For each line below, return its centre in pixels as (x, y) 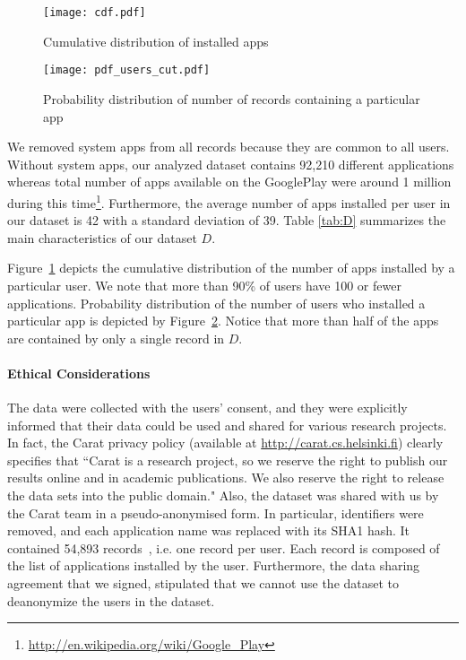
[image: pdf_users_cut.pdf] (127, 70)
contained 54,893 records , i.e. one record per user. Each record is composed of (224, 547)
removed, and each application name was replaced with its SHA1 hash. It (209, 530)
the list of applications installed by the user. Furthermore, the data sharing (214, 565)
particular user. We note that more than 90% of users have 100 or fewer (204, 285)
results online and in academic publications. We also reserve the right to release (226, 478)
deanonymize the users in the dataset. (111, 600)
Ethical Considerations (79, 373)
